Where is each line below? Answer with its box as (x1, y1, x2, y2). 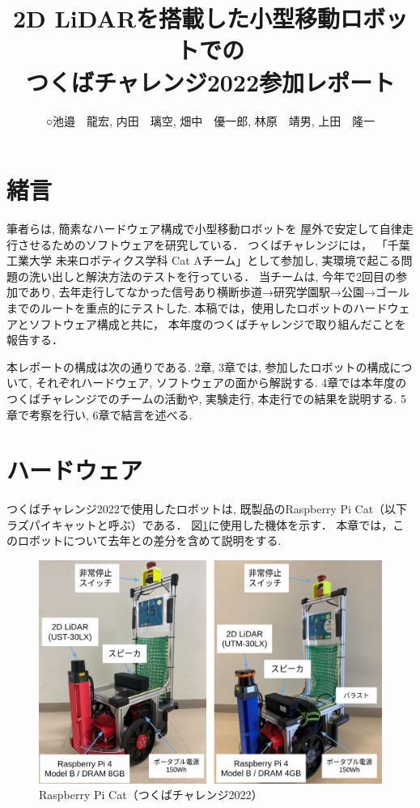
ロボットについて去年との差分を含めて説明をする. (17, 532, 282, 549)
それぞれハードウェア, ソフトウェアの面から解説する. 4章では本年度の (36, 374, 407, 391)
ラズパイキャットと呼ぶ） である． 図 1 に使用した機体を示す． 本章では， (6, 516, 393, 533)
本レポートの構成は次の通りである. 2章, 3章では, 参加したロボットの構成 (6, 358, 390, 375)
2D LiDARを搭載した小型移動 (12, 2, 341, 35)
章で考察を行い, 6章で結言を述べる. (6, 406, 193, 423)
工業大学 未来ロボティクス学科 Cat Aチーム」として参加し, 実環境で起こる (6, 252, 401, 269)
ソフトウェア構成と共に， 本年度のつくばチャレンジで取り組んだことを (28, 315, 406, 332)
